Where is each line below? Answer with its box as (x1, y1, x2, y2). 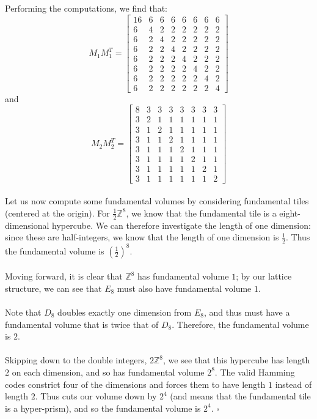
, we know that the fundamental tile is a (126, 206, 277, 219)
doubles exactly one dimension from (57, 306, 192, 318)
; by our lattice (236, 270, 292, 283)
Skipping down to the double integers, (5, 354, 147, 366)
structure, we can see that (5, 281, 102, 294)
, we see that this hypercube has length (163, 354, 310, 366)
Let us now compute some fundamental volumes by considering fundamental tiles (5, 195, 309, 207)
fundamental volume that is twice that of (5, 317, 159, 330)
